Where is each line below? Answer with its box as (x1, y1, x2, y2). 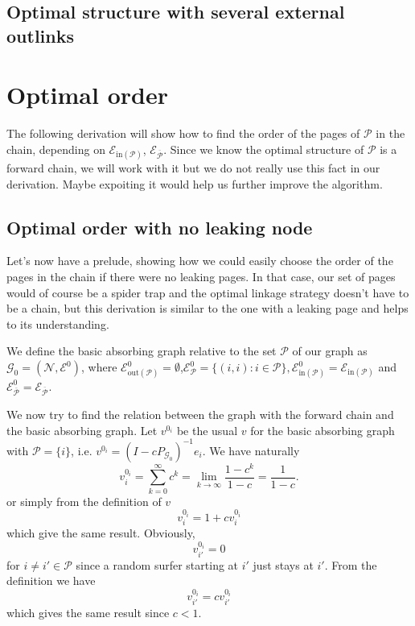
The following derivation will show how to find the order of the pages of (6, 125, 360, 142)
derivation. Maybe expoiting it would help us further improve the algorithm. (6, 175, 383, 192)
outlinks (6, 23, 74, 48)
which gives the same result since (6, 603, 170, 620)
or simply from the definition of (6, 492, 162, 509)
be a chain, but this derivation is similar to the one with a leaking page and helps (6, 300, 409, 317)
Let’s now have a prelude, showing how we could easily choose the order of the (6, 252, 393, 269)
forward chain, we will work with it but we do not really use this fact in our (6, 160, 380, 176)
